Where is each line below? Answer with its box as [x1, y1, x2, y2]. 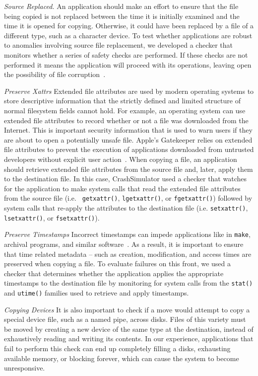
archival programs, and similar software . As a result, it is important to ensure [4, 238, 244, 249]
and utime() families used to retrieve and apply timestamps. [4, 287, 189, 298]
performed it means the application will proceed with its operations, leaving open [4, 59, 252, 70]
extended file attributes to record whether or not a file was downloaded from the [4, 115, 249, 125]
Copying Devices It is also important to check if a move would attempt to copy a [4, 304, 250, 314]
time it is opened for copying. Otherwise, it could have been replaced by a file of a [4, 20, 254, 31]
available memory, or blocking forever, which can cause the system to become [4, 353, 239, 363]
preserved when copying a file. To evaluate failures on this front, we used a [4, 258, 231, 269]
